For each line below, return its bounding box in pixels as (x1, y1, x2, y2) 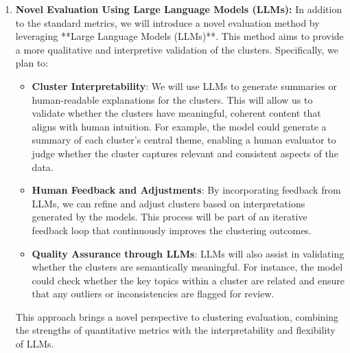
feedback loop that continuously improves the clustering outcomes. (32, 223, 312, 237)
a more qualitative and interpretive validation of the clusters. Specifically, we (15, 42, 338, 56)
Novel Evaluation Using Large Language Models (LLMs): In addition (15, 2, 342, 16)
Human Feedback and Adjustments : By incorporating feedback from (32, 183, 341, 197)
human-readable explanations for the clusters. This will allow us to (32, 92, 313, 106)
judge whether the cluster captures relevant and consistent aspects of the (32, 146, 338, 160)
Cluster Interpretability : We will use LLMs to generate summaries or (32, 78, 338, 93)
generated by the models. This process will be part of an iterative (32, 209, 307, 224)
